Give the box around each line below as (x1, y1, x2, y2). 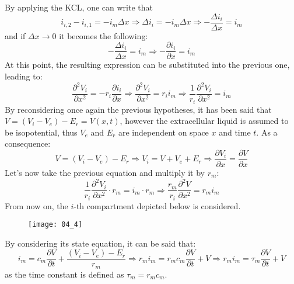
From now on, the (5, 199, 68, 212)
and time (219, 126, 251, 138)
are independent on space (118, 126, 209, 138)
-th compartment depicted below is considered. (73, 199, 241, 212)
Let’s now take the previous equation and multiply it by (5, 166, 205, 178)
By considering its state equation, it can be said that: (5, 237, 196, 249)
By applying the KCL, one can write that (5, 1, 153, 13)
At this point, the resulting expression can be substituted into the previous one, (5, 58, 290, 71)
